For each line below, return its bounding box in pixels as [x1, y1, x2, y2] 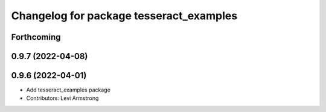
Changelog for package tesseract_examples [11, 9, 238, 22]
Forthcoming [11, 32, 61, 42]
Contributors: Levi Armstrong [26, 95, 99, 102]
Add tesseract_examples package [26, 86, 111, 93]
